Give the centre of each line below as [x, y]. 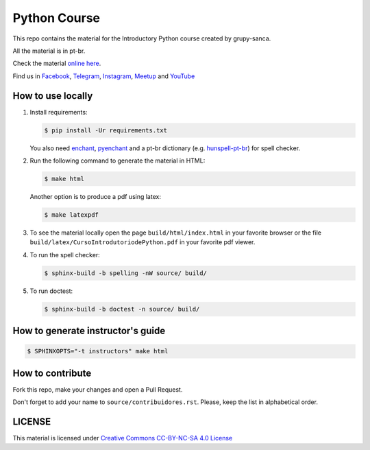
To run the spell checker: [65, 254]
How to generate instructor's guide [89, 331]
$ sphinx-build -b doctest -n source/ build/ [122, 309]
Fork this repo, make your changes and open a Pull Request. [98, 389]
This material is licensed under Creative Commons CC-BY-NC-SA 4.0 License [123, 438]
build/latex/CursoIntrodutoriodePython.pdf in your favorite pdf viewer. [143, 242]
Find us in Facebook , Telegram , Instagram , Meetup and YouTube [104, 76]
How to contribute [52, 373]
